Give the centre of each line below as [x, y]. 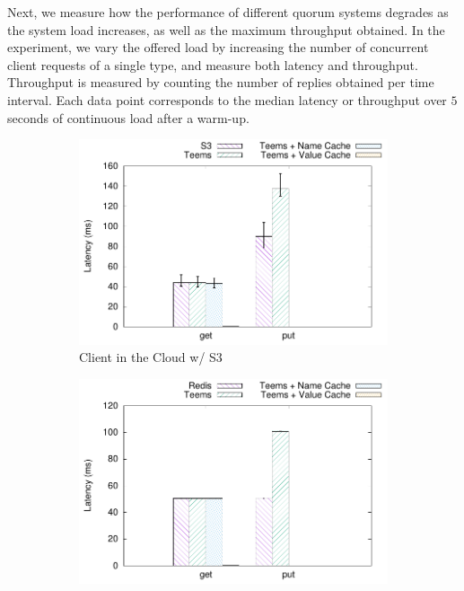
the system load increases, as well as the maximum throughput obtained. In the [226, 29]
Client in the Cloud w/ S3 [151, 357]
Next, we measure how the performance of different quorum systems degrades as [228, 12]
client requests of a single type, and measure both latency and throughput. [213, 64]
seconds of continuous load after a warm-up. [128, 117]
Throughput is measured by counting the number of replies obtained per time [221, 82]
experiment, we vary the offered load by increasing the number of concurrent [218, 47]
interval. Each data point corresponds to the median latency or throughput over [227, 99]
